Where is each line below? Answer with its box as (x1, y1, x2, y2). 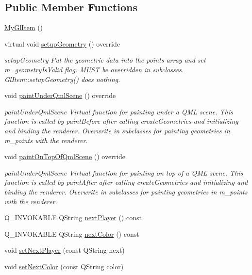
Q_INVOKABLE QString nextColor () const (4, 228, 139, 239)
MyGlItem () (4, 22, 43, 32)
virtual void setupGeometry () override (4, 38, 120, 49)
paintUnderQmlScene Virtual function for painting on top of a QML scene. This (4, 167, 243, 178)
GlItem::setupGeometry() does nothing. (4, 74, 120, 84)
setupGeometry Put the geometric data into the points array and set (4, 55, 206, 65)
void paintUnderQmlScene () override (4, 90, 116, 100)
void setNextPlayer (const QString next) (4, 245, 125, 255)
